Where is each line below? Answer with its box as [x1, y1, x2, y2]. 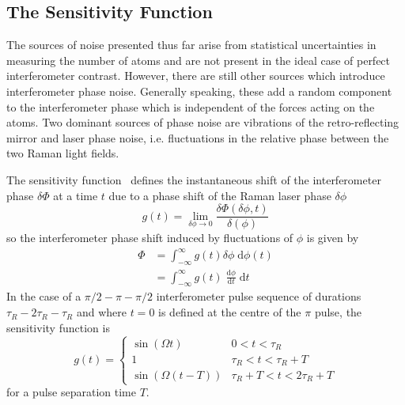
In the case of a [6, 288, 81, 305]
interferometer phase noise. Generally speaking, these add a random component [6, 82, 392, 99]
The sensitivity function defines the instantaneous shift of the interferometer [6, 171, 381, 187]
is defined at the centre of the [158, 304, 301, 320]
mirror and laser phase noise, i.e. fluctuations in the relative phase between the [6, 129, 389, 146]
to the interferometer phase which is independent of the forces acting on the [6, 98, 375, 115]
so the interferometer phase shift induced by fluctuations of [6, 229, 293, 246]
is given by [306, 229, 359, 246]
